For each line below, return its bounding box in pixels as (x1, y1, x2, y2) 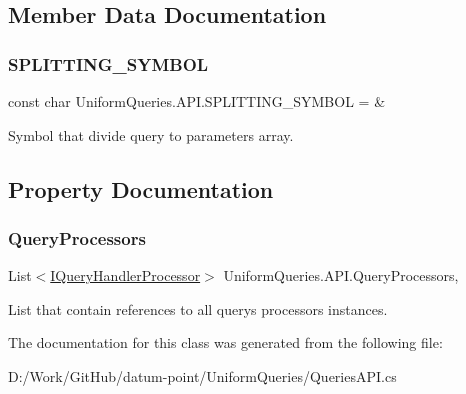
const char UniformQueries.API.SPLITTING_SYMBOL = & (8, 91, 386, 111)
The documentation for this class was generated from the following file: (8, 332, 443, 353)
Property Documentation (8, 173, 274, 204)
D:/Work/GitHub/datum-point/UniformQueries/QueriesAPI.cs (8, 365, 397, 386)
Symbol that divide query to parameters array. (8, 124, 294, 145)
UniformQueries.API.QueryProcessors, (223, 265, 459, 286)
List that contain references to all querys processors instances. (8, 298, 388, 319)
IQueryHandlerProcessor (50, 265, 201, 286)
